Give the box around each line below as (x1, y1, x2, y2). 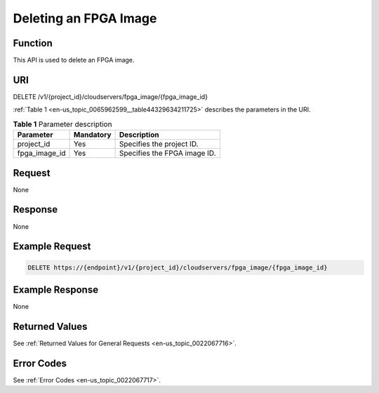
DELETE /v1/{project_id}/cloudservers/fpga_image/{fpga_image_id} (13, 92, 208, 101)
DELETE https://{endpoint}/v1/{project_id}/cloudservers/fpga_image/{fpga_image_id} (27, 263, 328, 272)
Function (13, 37, 53, 49)
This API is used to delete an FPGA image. (13, 56, 135, 65)
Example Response (13, 284, 98, 295)
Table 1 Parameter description (13, 119, 112, 129)
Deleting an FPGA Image (13, 11, 157, 26)
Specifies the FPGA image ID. (119, 148, 217, 158)
